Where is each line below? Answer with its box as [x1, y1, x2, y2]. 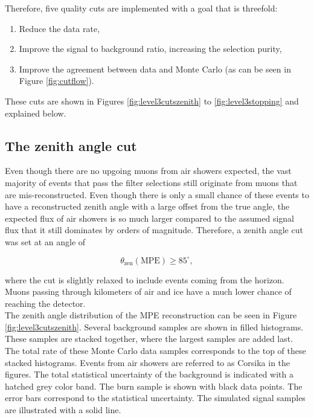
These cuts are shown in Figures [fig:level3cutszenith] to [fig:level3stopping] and [5, 94, 299, 107]
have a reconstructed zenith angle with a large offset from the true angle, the [5, 200, 290, 213]
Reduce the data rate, [19, 22, 100, 34]
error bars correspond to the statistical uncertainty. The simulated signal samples [5, 391, 306, 404]
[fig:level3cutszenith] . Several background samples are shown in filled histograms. [5, 320, 304, 333]
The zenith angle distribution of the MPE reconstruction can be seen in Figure [5, 309, 297, 321]
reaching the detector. [5, 297, 86, 309]
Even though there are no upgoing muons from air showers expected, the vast [5, 164, 292, 177]
